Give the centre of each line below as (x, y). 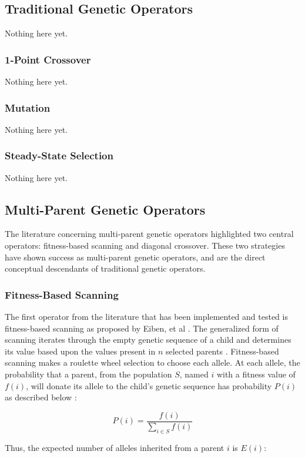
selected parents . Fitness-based (222, 351)
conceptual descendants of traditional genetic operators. (105, 268)
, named (194, 374)
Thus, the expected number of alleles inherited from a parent (115, 447)
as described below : (41, 397)
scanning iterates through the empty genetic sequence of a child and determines (148, 340)
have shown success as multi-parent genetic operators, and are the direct (135, 257)
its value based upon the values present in (80, 351)
